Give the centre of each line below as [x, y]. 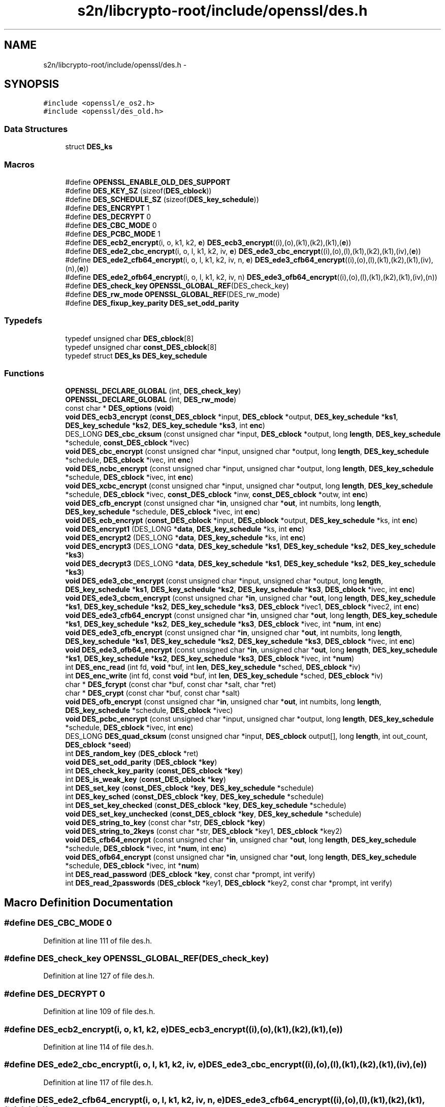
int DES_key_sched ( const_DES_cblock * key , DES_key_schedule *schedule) [195, 797]
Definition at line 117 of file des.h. [98, 1082]
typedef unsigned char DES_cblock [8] [130, 338]
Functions [24, 373]
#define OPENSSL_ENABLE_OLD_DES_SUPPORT [148, 182]
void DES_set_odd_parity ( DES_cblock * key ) [141, 762]
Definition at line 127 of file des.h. [99, 976]
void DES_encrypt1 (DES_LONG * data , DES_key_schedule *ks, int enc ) [185, 529]
